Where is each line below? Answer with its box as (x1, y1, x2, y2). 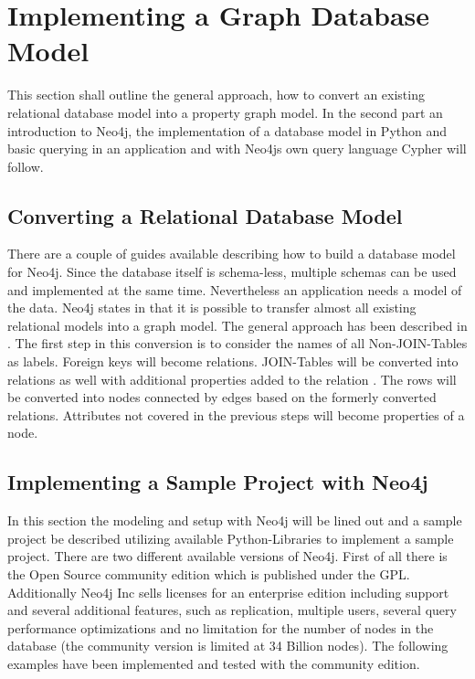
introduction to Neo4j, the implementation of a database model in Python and (7, 121, 448, 140)
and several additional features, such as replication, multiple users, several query (7, 600, 457, 620)
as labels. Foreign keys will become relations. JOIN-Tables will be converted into (7, 352, 459, 371)
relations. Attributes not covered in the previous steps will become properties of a (7, 405, 465, 424)
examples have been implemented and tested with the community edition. (7, 653, 420, 673)
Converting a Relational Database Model (7, 201, 403, 229)
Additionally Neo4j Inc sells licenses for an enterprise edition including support (7, 582, 449, 601)
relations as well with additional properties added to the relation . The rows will (7, 369, 457, 388)
